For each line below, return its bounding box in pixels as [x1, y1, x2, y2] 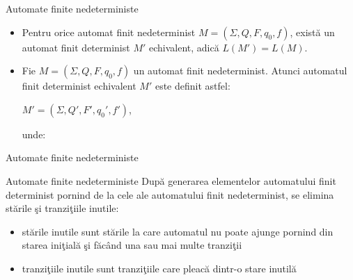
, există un [290, 24, 335, 39]
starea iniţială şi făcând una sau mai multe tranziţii [22, 238, 242, 252]
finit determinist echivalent [22, 79, 136, 93]
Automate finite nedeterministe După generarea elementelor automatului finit [6, 173, 336, 188]
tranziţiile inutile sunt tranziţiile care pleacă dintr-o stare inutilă [22, 261, 297, 275]
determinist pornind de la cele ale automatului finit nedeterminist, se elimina [6, 187, 334, 201]
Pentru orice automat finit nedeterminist [22, 24, 196, 39]
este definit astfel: [155, 79, 230, 93]
